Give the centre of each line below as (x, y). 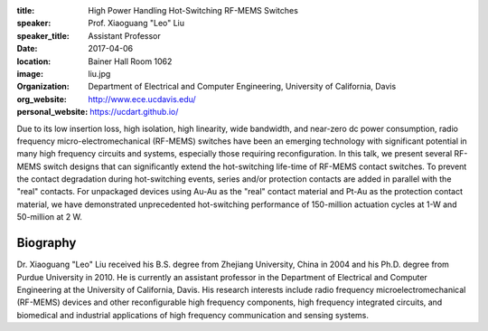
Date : (27, 49)
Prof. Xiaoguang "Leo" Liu (136, 24)
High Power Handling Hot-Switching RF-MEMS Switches (193, 10)
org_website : (42, 99)
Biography (47, 243)
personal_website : (52, 112)
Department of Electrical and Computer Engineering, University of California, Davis (242, 87)
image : (30, 73)
